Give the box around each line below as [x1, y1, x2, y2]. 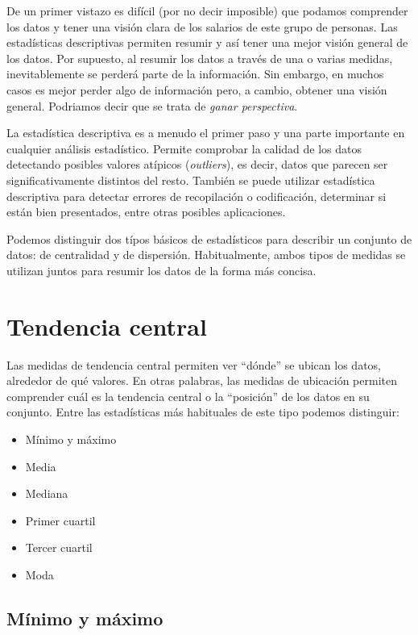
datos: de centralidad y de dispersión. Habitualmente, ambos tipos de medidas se [6, 246, 406, 263]
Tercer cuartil [25, 539, 93, 556]
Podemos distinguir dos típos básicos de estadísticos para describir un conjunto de [6, 230, 412, 247]
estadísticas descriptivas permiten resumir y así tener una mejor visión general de [6, 34, 408, 51]
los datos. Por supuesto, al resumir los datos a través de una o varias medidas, [6, 49, 393, 66]
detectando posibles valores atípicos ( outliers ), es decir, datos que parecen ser [6, 156, 388, 173]
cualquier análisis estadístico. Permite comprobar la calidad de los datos [6, 140, 362, 157]
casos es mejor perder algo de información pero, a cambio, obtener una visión [6, 81, 387, 98]
